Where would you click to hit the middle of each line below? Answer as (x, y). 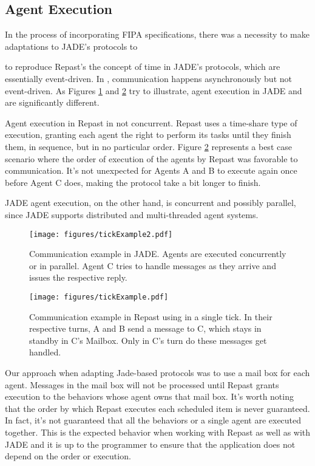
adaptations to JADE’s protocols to (71, 46)
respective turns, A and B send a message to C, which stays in (145, 328)
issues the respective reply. (78, 277)
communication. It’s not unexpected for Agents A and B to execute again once (151, 170)
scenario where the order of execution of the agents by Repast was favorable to (151, 158)
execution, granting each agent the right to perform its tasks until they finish (148, 135)
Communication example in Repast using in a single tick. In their (151, 316)
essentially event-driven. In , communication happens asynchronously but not (148, 78)
